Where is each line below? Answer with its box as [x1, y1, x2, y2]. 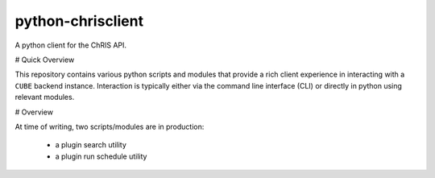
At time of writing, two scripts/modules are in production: [14, 122, 205, 131]
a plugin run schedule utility [55, 151, 147, 161]
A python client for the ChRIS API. [14, 40, 127, 50]
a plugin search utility [55, 140, 126, 150]
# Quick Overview [14, 55, 75, 64]
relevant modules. [14, 93, 75, 102]
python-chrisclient [14, 12, 144, 30]
